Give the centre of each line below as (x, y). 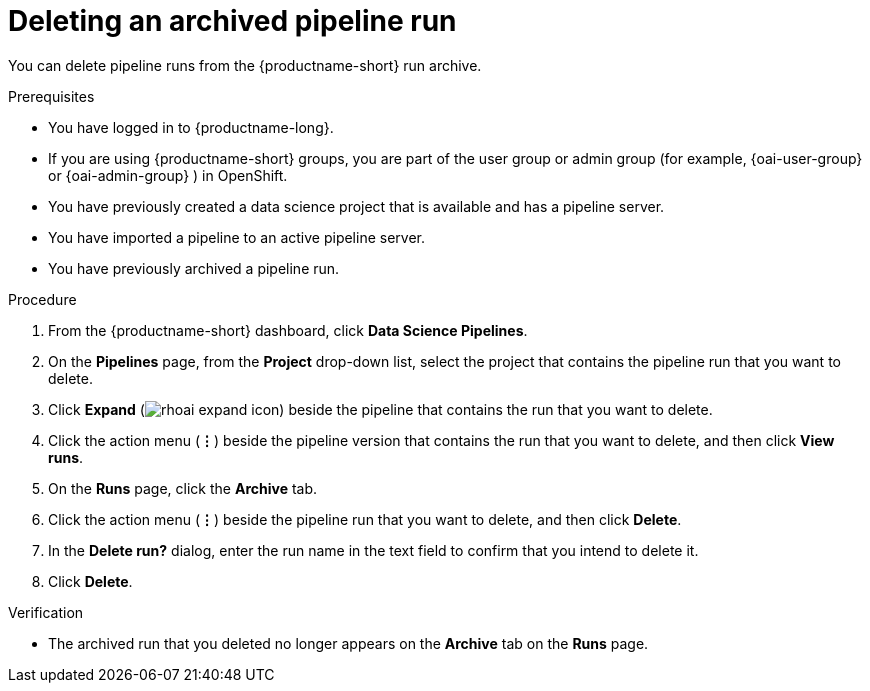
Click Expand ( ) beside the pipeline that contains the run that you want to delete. (380, 409)
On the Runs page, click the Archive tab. (183, 488)
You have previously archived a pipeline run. (194, 268)
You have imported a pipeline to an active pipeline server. (236, 237)
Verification (46, 612)
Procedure (42, 299)
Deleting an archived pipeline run (232, 21)
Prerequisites (51, 96)
